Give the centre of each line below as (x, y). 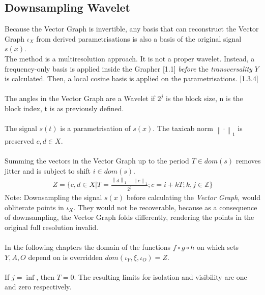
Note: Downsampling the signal (53, 197)
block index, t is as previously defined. (64, 108)
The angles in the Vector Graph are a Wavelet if (80, 98)
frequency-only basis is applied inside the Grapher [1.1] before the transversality (128, 68)
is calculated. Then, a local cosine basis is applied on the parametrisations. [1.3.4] (131, 78)
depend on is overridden (65, 257)
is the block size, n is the (204, 98)
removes (248, 161)
